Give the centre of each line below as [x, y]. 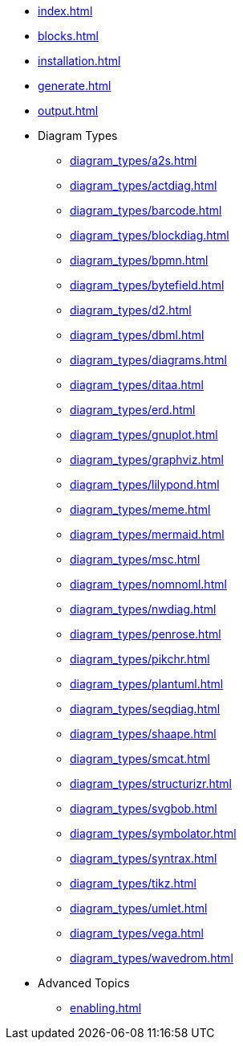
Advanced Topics [84, 983]
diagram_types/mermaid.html [147, 534]
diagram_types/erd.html [133, 410]
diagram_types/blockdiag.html [150, 235]
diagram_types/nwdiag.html [143, 609]
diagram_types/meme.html [140, 509]
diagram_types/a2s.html [134, 160]
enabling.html [106, 1008]
